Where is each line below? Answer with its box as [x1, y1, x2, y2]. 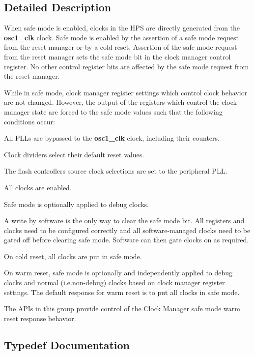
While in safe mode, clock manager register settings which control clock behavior [4, 87, 248, 97]
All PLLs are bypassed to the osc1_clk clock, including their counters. [4, 133, 220, 143]
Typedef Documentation [4, 337, 130, 352]
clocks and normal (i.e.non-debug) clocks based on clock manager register [4, 277, 225, 288]
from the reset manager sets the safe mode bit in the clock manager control [4, 51, 231, 61]
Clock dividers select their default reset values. [4, 149, 144, 159]
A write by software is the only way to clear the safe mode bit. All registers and [4, 215, 245, 226]
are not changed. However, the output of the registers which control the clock [4, 97, 237, 107]
